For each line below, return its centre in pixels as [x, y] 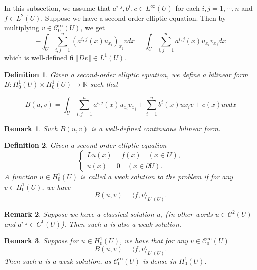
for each [187, 8]
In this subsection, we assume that [57, 8]
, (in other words [187, 214]
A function [21, 176]
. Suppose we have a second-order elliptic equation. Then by [134, 17]
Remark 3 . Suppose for [41, 241]
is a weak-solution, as [78, 261]
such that [104, 84]
